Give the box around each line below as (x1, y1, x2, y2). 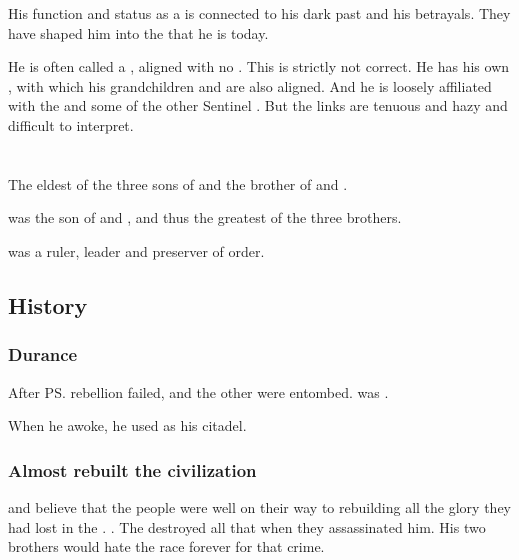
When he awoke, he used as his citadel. (8, 415, 247, 436)
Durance (8, 342, 78, 367)
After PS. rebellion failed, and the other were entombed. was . (8, 381, 389, 402)
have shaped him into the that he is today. (8, 22, 269, 43)
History (8, 289, 88, 320)
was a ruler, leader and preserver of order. (8, 240, 265, 261)
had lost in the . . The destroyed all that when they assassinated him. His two (8, 516, 486, 537)
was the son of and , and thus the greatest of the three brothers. (8, 207, 402, 228)
